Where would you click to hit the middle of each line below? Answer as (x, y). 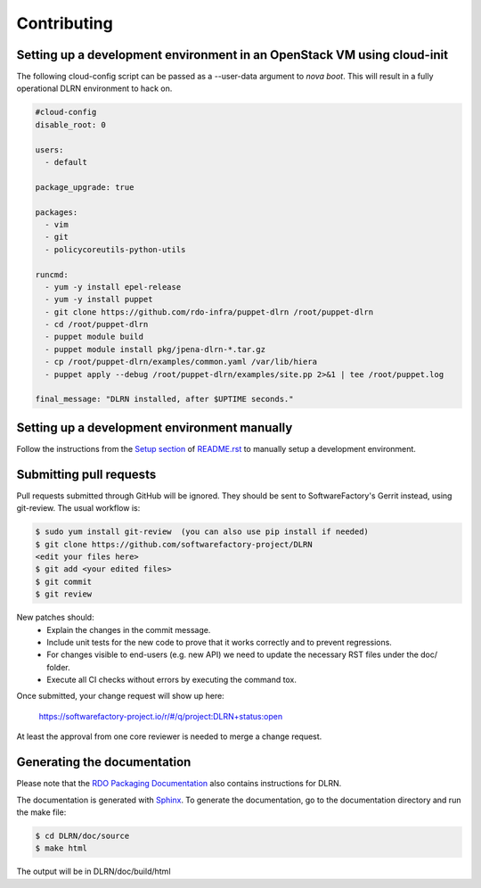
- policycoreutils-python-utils (115, 249)
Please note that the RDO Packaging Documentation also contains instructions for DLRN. (179, 784)
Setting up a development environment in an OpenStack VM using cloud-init (232, 55)
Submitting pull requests (86, 474)
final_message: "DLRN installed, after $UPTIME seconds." (164, 399)
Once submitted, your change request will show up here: (120, 696)
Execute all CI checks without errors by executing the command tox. (172, 680)
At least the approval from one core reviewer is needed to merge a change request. (169, 736)
